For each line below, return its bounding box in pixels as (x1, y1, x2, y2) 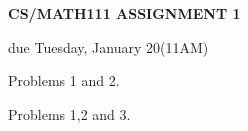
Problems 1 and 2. (8, 70, 120, 91)
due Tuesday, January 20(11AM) (8, 36, 209, 57)
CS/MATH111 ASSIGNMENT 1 (8, 3, 241, 23)
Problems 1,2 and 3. (8, 103, 131, 124)
